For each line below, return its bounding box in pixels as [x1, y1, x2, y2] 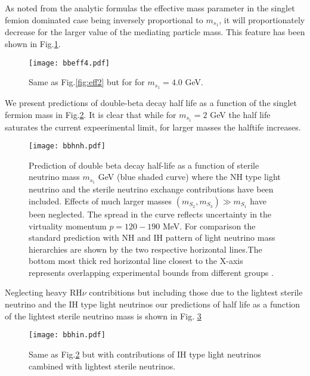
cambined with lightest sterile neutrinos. [29, 359, 176, 372]
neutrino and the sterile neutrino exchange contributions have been [29, 183, 274, 195]
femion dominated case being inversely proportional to [5, 13, 203, 26]
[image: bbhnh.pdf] [29, 142, 106, 151]
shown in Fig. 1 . [5, 38, 61, 50]
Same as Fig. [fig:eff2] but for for [29, 76, 145, 88]
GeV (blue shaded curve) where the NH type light [98, 170, 281, 183]
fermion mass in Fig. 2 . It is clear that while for [5, 108, 176, 120]
